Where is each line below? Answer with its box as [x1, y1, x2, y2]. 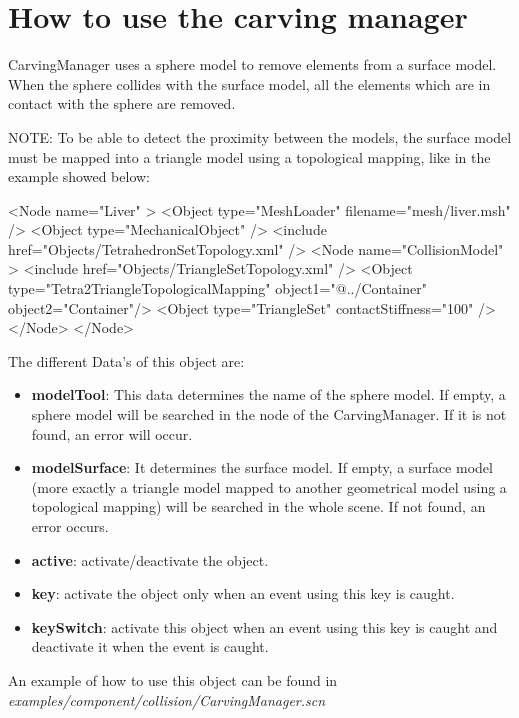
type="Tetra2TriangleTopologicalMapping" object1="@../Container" [8, 278, 427, 299]
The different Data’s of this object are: [8, 350, 245, 371]
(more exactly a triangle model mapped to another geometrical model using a [31, 476, 507, 497]
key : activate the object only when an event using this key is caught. [31, 583, 455, 604]
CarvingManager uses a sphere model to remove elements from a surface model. [8, 54, 497, 75]
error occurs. [31, 516, 109, 536]
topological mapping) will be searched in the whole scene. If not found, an [31, 496, 486, 517]
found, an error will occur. [31, 423, 193, 444]
